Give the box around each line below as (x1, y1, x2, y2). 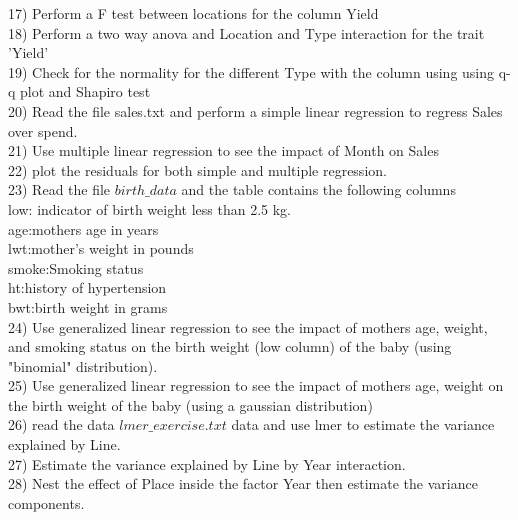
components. (8, 492, 85, 513)
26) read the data (8, 414, 115, 435)
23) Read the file (8, 179, 111, 200)
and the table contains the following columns (181, 179, 456, 200)
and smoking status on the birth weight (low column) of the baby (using (8, 336, 452, 357)
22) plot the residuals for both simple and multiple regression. (8, 159, 387, 180)
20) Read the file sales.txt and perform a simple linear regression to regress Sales (8, 100, 503, 121)
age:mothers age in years (8, 218, 159, 239)
